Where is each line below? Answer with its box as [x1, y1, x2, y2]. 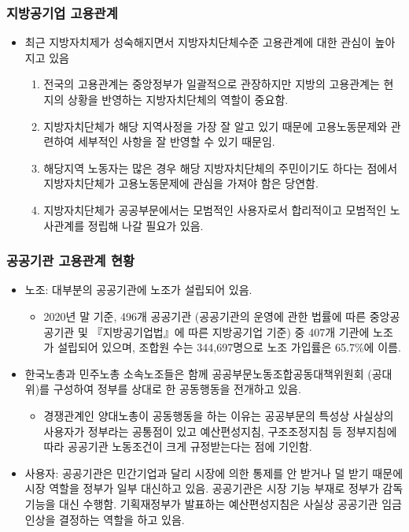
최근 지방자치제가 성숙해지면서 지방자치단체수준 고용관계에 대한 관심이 [24, 34, 371, 50]
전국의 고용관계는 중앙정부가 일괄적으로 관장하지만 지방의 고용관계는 [43, 76, 380, 92]
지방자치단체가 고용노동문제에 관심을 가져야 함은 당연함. [43, 175, 319, 192]
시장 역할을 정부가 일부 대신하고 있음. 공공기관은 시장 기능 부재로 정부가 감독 [24, 480, 403, 497]
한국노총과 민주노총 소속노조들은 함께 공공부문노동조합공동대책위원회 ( [24, 365, 372, 381]
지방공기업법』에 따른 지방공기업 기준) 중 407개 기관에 [102, 323, 370, 340]
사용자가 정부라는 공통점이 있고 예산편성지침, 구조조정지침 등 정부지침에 [43, 422, 397, 439]
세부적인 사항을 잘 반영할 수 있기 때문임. [77, 133, 275, 150]
